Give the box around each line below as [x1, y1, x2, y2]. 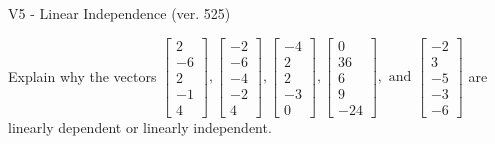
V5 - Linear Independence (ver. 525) [8, 3, 231, 23]
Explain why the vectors [8, 65, 157, 86]
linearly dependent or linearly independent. [8, 116, 272, 137]
